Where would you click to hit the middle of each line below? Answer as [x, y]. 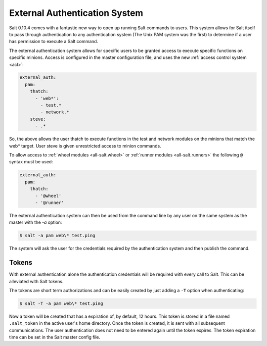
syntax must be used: [31, 162]
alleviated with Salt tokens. [36, 281]
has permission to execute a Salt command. [54, 42]
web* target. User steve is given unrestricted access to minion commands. [85, 146]
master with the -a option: [36, 222]
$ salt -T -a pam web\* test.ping [61, 303]
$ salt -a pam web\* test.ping [58, 236]
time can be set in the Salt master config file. [55, 337]
